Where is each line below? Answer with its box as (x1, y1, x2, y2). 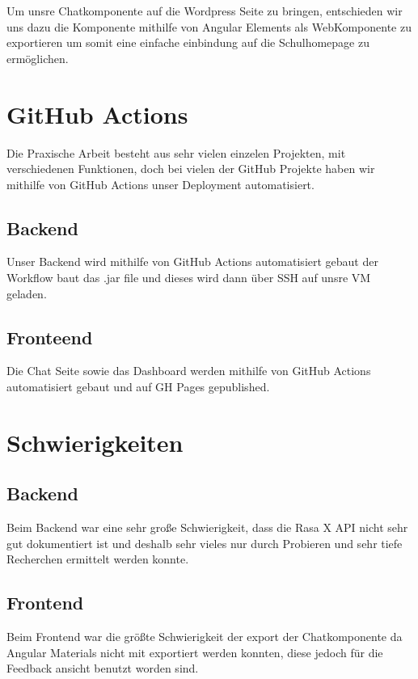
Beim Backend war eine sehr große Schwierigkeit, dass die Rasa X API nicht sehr (6, 519, 408, 536)
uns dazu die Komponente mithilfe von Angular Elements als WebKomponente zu (6, 18, 412, 35)
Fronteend (6, 324, 93, 349)
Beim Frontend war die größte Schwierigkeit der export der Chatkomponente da (6, 628, 403, 645)
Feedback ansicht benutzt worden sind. (6, 660, 199, 677)
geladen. (6, 285, 47, 302)
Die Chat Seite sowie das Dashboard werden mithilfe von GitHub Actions (6, 362, 371, 379)
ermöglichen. (6, 49, 69, 66)
